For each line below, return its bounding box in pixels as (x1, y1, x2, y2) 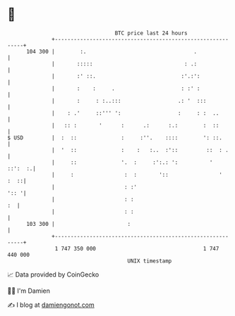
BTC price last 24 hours (114, 30, 188, 37)
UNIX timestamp (127, 257, 172, 265)
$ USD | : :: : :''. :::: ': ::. (7, 134, 222, 141)
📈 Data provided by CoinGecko (7, 270, 100, 279)
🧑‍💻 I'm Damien (7, 286, 51, 295)
